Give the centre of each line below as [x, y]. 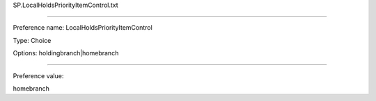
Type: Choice [32, 40]
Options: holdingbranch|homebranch [66, 53]
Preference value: [38, 75]
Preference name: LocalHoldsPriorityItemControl [83, 28]
